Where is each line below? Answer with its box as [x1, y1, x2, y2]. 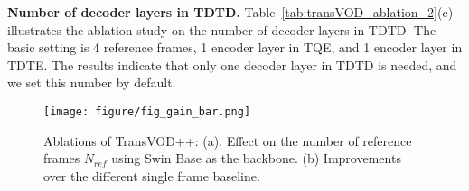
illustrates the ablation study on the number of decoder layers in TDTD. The [7, 20, 436, 39]
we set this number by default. [7, 73, 176, 92]
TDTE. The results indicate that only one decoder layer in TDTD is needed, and [7, 55, 457, 74]
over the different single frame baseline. [43, 166, 260, 185]
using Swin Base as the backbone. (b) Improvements [111, 149, 401, 168]
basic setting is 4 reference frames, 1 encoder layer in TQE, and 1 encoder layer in [7, 38, 463, 57]
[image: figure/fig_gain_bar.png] [43, 105, 251, 118]
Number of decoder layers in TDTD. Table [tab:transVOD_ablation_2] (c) [7, 3, 454, 21]
